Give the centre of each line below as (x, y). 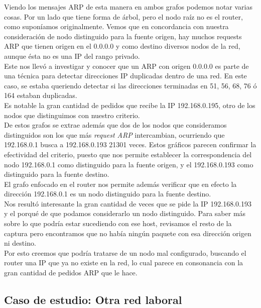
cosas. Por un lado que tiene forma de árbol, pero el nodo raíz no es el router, (123, 16)
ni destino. (20, 243)
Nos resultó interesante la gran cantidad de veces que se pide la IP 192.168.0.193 (128, 203)
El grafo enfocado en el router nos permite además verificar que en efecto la (120, 184)
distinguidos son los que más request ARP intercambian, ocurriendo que (114, 134)
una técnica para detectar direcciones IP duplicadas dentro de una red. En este (125, 76)
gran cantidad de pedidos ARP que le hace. (71, 273)
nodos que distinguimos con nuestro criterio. (72, 115)
